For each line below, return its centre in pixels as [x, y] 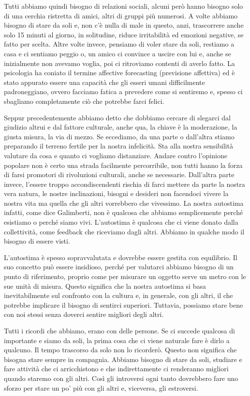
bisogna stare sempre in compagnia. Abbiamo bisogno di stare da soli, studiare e [123, 359]
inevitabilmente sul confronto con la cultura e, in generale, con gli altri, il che [118, 295]
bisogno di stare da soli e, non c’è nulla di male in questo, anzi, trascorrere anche [124, 25]
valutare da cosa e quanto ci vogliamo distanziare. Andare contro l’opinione [116, 155]
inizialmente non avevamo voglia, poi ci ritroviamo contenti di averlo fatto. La [119, 63]
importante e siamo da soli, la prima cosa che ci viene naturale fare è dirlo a [117, 340]
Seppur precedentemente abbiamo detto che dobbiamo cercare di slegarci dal [117, 117]
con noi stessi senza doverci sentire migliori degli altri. [84, 314]
